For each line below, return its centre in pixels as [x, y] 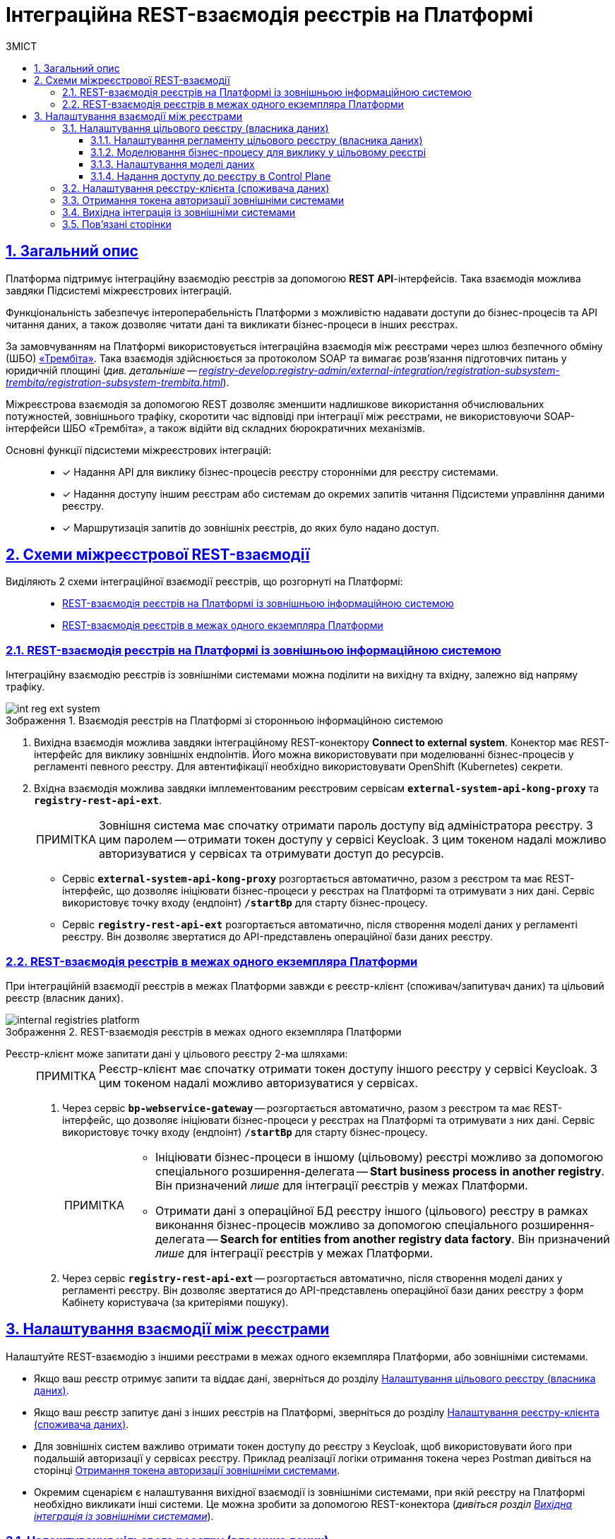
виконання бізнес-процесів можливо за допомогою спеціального [337, 1224]
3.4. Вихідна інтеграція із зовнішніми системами [179, 212]
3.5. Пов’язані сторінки [117, 224]
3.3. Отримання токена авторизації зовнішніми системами [203, 200]
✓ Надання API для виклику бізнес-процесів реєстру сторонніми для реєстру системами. [280, 472]
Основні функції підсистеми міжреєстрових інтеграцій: [139, 450]
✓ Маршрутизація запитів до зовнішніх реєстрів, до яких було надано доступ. [251, 527]
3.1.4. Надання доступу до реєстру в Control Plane [211, 176]
